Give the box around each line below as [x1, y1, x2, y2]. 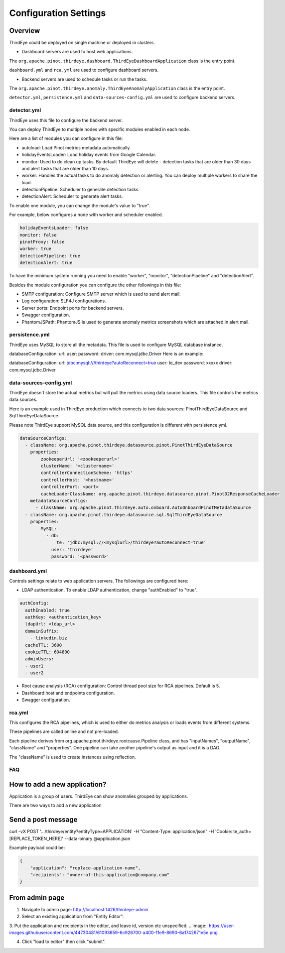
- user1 [25, 663, 44, 669]
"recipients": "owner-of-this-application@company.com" [30, 872, 170, 877]
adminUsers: [25, 656, 54, 662]
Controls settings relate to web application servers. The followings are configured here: [9, 578, 189, 584]
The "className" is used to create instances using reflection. [9, 754, 137, 760]
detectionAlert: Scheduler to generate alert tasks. [21, 193, 123, 199]
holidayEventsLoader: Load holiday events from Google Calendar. [21, 152, 156, 158]
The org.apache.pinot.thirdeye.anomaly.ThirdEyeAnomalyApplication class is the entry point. [9, 85, 225, 92]
